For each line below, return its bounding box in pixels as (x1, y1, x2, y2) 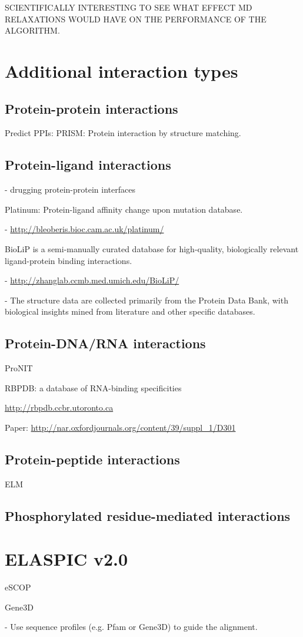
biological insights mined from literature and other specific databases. (5, 305, 255, 318)
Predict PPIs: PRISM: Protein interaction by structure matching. (5, 127, 241, 139)
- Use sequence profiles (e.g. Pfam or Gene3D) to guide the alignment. (5, 621, 258, 633)
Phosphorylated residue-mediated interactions (5, 506, 291, 524)
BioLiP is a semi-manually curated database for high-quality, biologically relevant (5, 242, 299, 255)
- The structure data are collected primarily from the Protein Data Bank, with (5, 293, 288, 306)
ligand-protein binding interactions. (5, 254, 132, 266)
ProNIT (5, 362, 33, 374)
